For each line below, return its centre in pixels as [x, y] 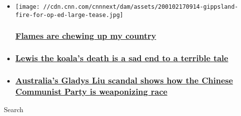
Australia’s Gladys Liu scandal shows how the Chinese [124, 80]
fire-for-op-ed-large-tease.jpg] [69, 15]
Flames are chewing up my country [86, 36]
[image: [27, 7]
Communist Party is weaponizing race [91, 91]
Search [14, 109]
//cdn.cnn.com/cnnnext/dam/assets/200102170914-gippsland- [141, 7]
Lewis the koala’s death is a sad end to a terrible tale [122, 58]
